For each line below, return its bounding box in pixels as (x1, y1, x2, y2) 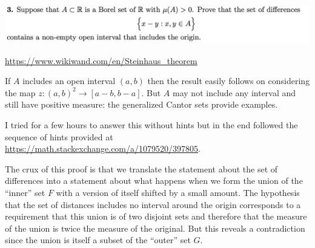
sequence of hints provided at (5, 130, 113, 143)
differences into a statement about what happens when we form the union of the (5, 174, 303, 187)
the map (5, 86, 36, 99)
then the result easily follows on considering (147, 74, 310, 87)
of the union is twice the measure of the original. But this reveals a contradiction (5, 221, 305, 234)
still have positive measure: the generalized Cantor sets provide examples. (5, 98, 278, 111)
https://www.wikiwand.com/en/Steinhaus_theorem (5, 54, 197, 67)
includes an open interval (22, 74, 116, 87)
